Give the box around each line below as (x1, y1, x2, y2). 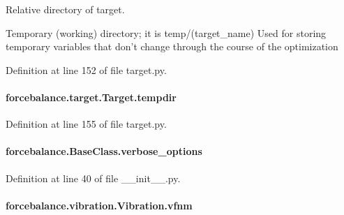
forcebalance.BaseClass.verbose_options (6, 144, 202, 158)
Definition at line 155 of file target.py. (6, 117, 167, 131)
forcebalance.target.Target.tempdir (6, 89, 177, 104)
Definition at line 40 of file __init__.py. (6, 170, 181, 185)
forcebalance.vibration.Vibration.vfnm (6, 198, 193, 212)
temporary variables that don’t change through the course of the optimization (6, 39, 338, 54)
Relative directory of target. (6, 2, 125, 16)
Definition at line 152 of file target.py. (6, 62, 167, 77)
